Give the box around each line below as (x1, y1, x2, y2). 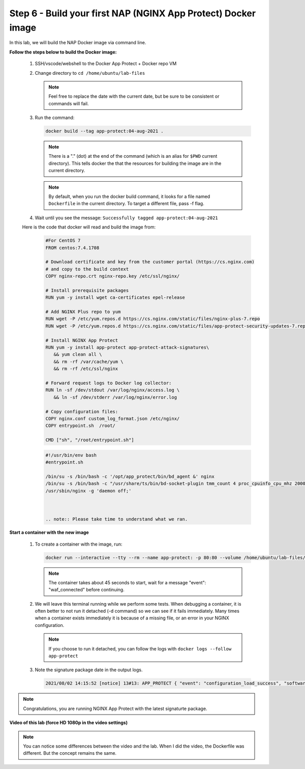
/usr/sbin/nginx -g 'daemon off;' (45, 488, 132, 494)
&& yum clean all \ (53, 352, 102, 357)
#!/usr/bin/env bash (45, 452, 97, 458)
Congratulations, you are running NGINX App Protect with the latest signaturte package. (23, 705, 207, 711)
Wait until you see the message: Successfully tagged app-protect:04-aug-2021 (35, 214, 218, 221)
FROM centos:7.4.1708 (45, 245, 100, 250)
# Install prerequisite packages (45, 288, 129, 293)
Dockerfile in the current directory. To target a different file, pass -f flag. (48, 201, 204, 207)
